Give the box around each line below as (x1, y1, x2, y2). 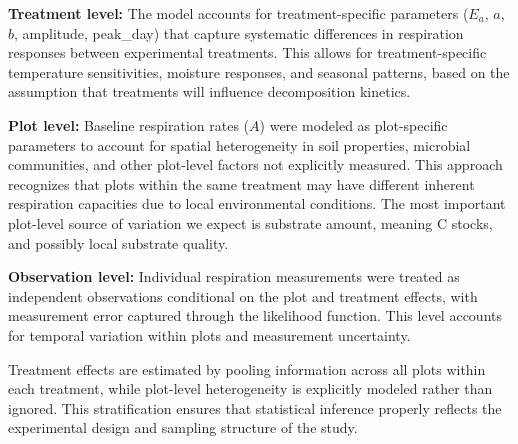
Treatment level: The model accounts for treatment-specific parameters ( (8, 3, 469, 23)
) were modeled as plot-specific (259, 114, 448, 135)
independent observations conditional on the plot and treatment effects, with (8, 285, 478, 306)
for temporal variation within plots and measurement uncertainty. (8, 324, 411, 345)
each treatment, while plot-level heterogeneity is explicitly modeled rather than (8, 378, 493, 399)
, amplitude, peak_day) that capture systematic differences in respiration (14, 22, 464, 43)
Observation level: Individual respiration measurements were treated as (8, 266, 460, 287)
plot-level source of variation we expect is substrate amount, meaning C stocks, (8, 212, 493, 233)
